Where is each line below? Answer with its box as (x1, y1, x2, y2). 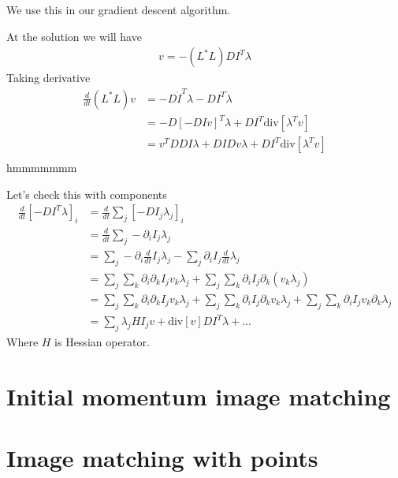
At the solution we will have (6, 28, 142, 44)
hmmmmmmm (6, 159, 77, 176)
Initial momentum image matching (6, 379, 391, 412)
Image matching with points (6, 442, 318, 473)
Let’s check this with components (6, 185, 167, 202)
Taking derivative (6, 69, 91, 86)
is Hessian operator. (54, 333, 150, 349)
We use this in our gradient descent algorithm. (6, 2, 231, 17)
